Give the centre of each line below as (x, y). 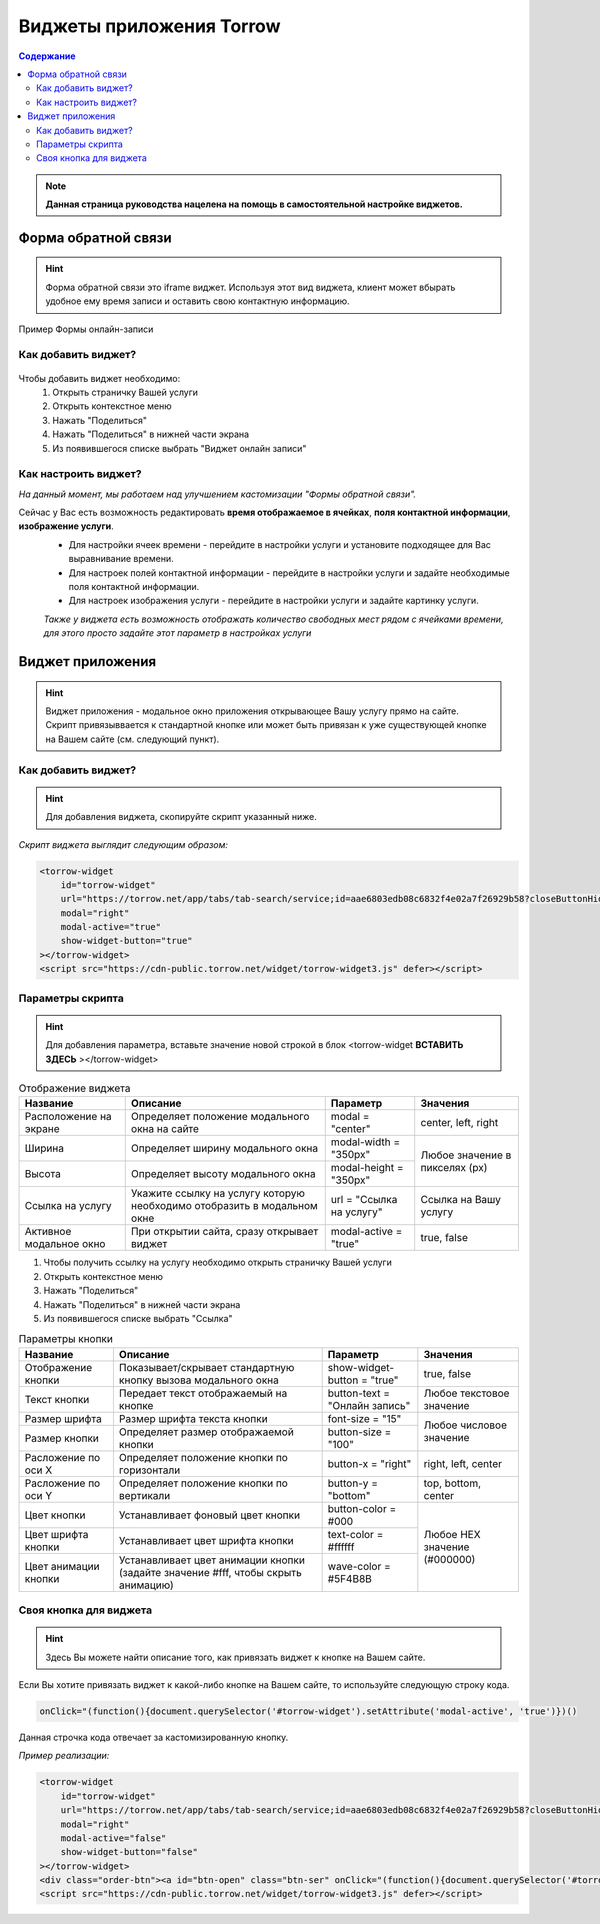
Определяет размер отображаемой (206, 1432)
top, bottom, (452, 1483)
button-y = (353, 1483)
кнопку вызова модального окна (198, 1380)
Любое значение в (466, 1155)
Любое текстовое (466, 1393)
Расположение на (68, 1117)
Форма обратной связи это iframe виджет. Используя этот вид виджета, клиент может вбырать (250, 287)
